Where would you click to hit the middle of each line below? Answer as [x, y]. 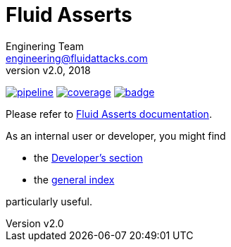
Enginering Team [45, 46]
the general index [74, 179]
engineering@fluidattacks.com [77, 58]
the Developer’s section [88, 157]
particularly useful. [49, 201]
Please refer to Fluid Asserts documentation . [109, 114]
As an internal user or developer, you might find [116, 135]
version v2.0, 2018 [48, 70]
